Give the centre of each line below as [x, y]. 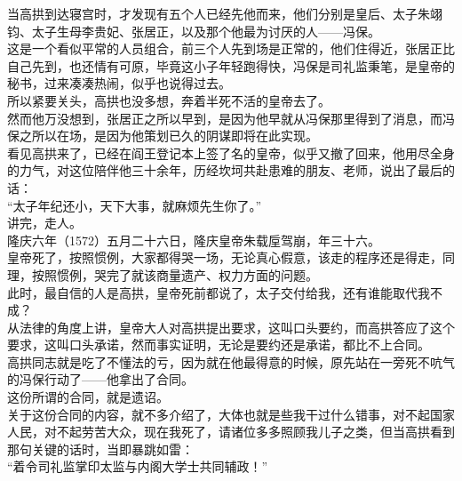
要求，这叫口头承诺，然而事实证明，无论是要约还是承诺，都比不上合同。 [219, 345]
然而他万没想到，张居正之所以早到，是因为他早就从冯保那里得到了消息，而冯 [231, 118]
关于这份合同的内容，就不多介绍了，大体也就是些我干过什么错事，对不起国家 [231, 414]
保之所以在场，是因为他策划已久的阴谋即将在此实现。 [163, 136]
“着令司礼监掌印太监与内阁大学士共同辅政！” [138, 466]
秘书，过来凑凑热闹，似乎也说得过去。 [119, 83]
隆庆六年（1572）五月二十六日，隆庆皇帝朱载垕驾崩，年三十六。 [194, 240]
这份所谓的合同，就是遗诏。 [88, 397]
